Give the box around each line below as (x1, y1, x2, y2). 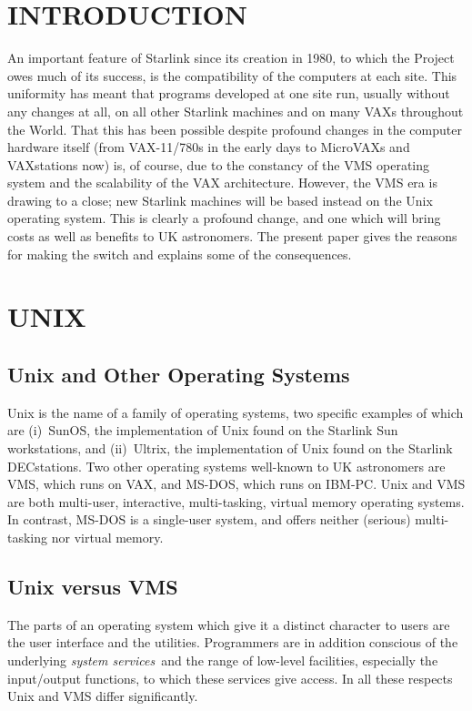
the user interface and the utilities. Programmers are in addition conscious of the (7, 633, 458, 652)
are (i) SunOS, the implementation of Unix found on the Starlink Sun (7, 421, 398, 440)
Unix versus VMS (7, 572, 178, 600)
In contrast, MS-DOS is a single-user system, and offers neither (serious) (7, 510, 411, 529)
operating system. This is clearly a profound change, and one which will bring (7, 208, 441, 228)
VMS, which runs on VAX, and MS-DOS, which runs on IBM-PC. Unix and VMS (7, 474, 466, 493)
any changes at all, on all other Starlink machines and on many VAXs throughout (7, 101, 464, 120)
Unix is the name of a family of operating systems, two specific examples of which (7, 402, 464, 422)
